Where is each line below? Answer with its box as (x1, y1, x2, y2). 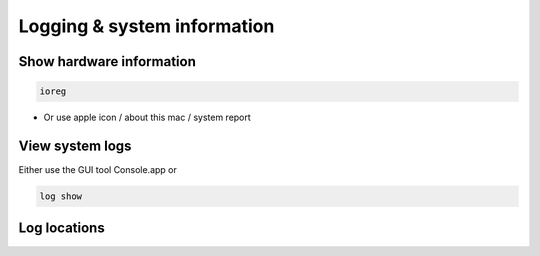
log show (39, 191, 83, 202)
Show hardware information (18, 53, 197, 70)
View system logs (18, 137, 132, 154)
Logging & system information (18, 15, 275, 37)
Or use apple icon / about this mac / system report (43, 111, 252, 124)
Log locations (18, 220, 105, 237)
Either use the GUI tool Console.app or (18, 164, 177, 176)
